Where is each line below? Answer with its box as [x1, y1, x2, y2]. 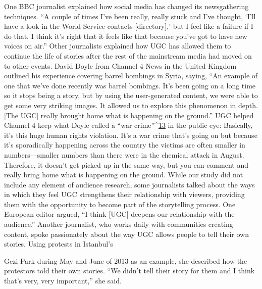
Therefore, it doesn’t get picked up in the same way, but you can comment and [4, 159, 248, 170]
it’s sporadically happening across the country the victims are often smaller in [4, 139, 245, 150]
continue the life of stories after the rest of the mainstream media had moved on [4, 50, 252, 61]
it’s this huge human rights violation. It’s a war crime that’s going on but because [4, 129, 257, 140]
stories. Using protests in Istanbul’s [4, 238, 113, 249]
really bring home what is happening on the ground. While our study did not [4, 169, 243, 180]
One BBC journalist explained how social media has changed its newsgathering [4, 1, 249, 11]
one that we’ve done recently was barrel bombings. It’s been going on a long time [4, 80, 256, 90]
